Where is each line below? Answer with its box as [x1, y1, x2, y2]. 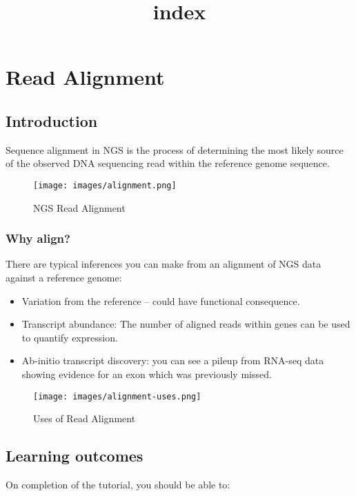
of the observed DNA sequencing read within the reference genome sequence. [6, 156, 330, 170]
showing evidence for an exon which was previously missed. [21, 366, 272, 381]
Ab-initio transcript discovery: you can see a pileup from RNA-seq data [21, 353, 324, 368]
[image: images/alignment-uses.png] [33, 391, 201, 401]
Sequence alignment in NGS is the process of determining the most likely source [6, 142, 344, 157]
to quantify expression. [21, 330, 118, 344]
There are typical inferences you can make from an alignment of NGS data [6, 257, 322, 271]
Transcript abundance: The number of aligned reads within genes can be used [21, 317, 350, 331]
